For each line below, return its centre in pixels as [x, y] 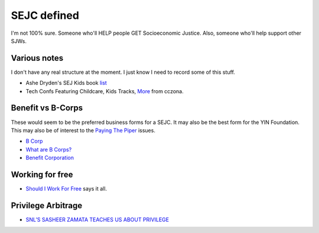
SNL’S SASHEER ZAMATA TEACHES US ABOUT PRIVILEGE [97, 219]
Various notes [37, 58]
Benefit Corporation [50, 158]
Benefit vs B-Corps [47, 108]
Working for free [42, 174]
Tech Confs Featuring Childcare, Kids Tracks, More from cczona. [105, 91]
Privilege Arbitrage [47, 206]
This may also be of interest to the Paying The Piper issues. [83, 130]
